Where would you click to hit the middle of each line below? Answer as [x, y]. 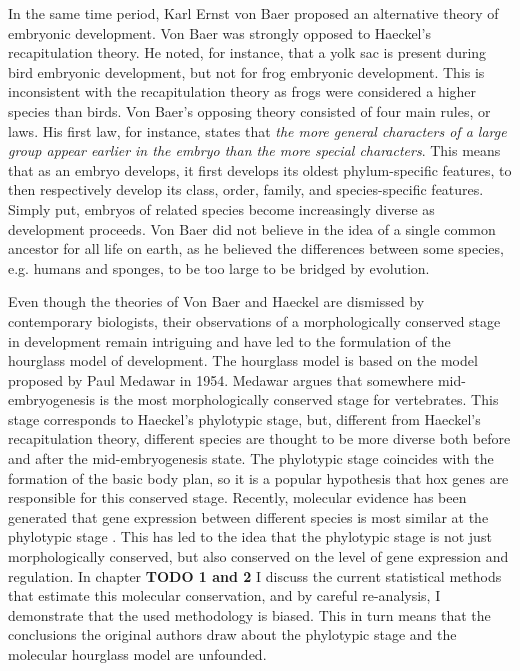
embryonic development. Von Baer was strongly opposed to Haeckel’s [219, 32]
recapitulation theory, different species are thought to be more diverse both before [259, 438]
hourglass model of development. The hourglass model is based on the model [243, 360]
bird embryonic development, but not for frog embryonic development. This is [246, 71]
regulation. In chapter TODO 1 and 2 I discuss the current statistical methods [255, 575]
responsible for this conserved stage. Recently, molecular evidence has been [237, 497]
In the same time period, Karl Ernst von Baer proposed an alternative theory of [253, 13]
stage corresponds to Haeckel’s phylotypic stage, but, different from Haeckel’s [244, 418]
